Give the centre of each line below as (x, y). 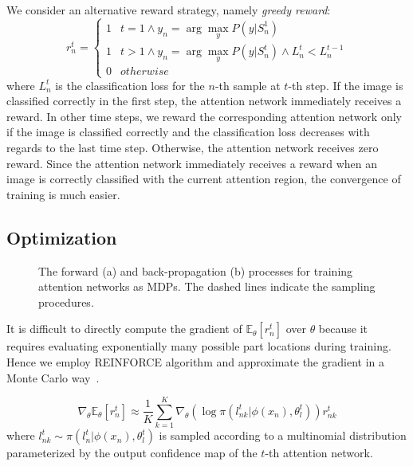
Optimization (62, 237)
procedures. (66, 302)
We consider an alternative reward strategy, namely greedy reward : (169, 10)
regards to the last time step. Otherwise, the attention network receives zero (193, 147)
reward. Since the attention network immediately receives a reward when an (192, 163)
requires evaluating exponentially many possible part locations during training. (199, 346)
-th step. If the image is (346, 85)
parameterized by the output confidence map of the (132, 453)
